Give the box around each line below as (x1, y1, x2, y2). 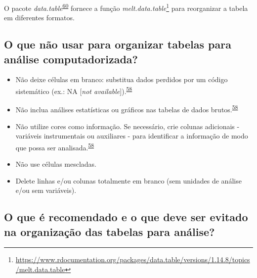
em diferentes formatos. (4, 12, 75, 23)
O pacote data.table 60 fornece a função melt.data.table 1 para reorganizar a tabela (4, 1, 248, 13)
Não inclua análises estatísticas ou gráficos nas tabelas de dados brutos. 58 (15, 103, 238, 114)
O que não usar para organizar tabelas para (4, 37, 231, 52)
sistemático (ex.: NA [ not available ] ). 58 (15, 85, 132, 96)
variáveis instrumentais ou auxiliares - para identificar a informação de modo (15, 131, 248, 141)
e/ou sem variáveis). (15, 185, 77, 195)
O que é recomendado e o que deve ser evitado (4, 209, 248, 225)
